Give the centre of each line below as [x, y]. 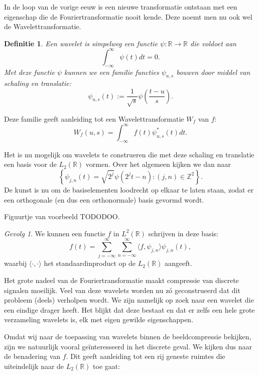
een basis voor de [30, 164]
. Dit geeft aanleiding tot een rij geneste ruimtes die [146, 356]
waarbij [16, 263]
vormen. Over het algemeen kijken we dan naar [158, 164]
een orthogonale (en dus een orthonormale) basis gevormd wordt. [104, 199]
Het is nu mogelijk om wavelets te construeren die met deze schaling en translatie [129, 154]
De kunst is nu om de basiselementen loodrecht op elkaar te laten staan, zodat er [129, 189]
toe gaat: [107, 366]
